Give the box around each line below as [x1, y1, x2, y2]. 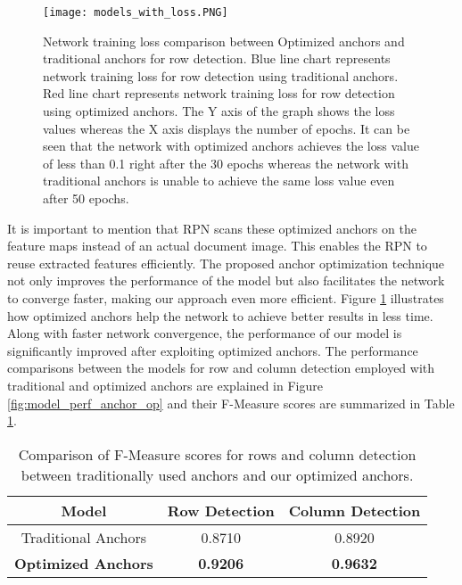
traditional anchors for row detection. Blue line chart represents [43, 49, 391, 68]
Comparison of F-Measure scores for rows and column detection [18, 443, 417, 465]
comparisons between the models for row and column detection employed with [7, 358, 435, 377]
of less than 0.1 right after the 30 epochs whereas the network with [43, 153, 408, 172]
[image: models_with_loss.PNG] [43, 6, 228, 19]
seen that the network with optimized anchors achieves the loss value [43, 136, 419, 155]
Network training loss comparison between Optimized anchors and [43, 31, 405, 50]
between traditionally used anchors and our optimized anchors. [21, 464, 414, 485]
